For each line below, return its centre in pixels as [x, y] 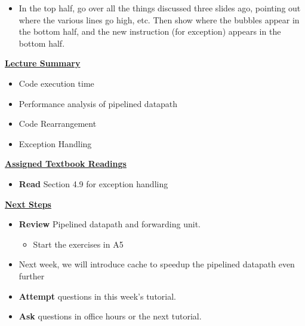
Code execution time [56, 83]
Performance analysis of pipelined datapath [98, 103]
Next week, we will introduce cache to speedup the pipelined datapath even [157, 264]
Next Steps [28, 204]
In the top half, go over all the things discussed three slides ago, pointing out [160, 8]
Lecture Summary [43, 63]
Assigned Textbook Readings [66, 164]
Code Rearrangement [58, 124]
